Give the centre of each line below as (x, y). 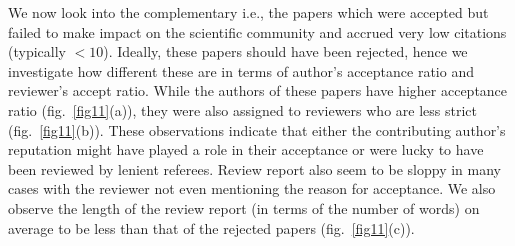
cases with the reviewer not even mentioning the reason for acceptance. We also (252, 188)
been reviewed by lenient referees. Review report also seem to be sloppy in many (254, 168)
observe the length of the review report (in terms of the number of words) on (244, 207)
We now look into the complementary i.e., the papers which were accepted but (248, 12)
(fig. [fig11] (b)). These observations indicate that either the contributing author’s (257, 129)
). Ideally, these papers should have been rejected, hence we (285, 51)
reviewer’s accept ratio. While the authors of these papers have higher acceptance (258, 90)
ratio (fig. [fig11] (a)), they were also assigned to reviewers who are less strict (242, 109)
